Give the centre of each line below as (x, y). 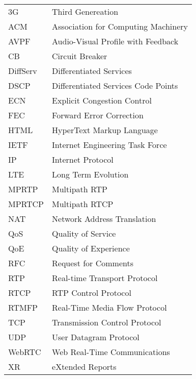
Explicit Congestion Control (102, 100)
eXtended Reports (84, 367)
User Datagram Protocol (96, 337)
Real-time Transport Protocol (105, 278)
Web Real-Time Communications (111, 352)
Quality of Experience (91, 248)
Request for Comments (93, 263)
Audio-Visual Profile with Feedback (115, 41)
